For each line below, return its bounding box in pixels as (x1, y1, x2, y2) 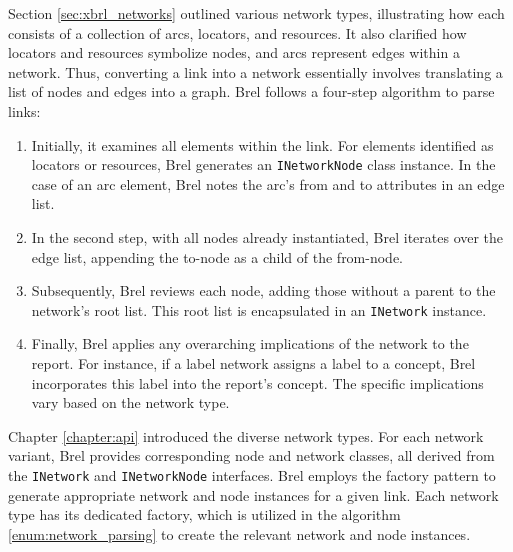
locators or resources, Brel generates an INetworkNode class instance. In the (31, 154, 496, 175)
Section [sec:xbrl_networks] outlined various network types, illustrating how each (8, 3, 505, 23)
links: (8, 100, 41, 121)
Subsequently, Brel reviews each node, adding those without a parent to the (31, 280, 496, 301)
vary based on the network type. (31, 392, 230, 413)
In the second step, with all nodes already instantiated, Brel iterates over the (31, 227, 504, 247)
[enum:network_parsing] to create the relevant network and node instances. (8, 523, 471, 544)
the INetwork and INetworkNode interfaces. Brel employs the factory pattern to (8, 465, 496, 485)
